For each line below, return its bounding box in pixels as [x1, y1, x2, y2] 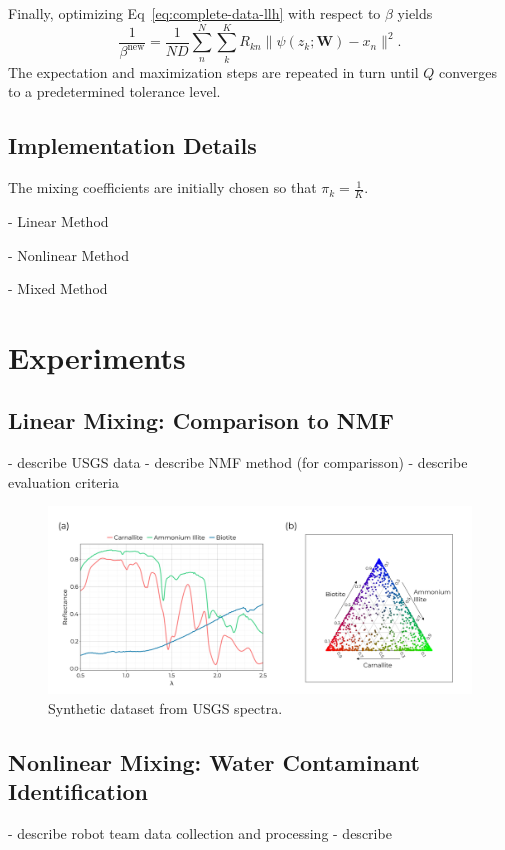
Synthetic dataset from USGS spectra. [48, 697, 283, 718]
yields [397, 3, 433, 23]
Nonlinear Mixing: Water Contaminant [8, 746, 420, 777]
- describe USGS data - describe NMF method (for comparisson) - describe [8, 452, 468, 473]
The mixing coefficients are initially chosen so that [8, 177, 317, 198]
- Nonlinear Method [8, 244, 130, 265]
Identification [8, 776, 148, 807]
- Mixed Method [8, 278, 108, 299]
